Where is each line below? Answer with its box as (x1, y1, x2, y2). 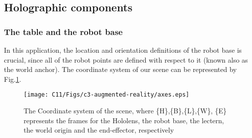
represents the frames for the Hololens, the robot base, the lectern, (24, 115, 224, 125)
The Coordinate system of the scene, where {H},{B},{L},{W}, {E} (24, 105, 227, 116)
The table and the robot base (4, 25, 123, 37)
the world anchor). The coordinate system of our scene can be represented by (4, 64, 237, 74)
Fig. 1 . (4, 73, 21, 84)
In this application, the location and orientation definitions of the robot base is (4, 45, 242, 55)
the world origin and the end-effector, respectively (24, 125, 174, 135)
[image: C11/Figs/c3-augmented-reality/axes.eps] (24, 91, 189, 99)
